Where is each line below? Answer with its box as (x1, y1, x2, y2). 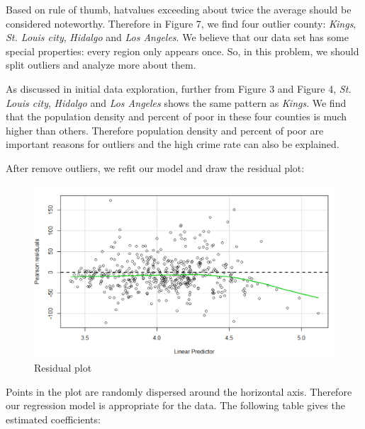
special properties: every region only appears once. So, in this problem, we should (6, 43, 359, 58)
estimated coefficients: (6, 411, 101, 426)
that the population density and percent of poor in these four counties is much (6, 109, 347, 124)
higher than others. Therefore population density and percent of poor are (6, 122, 324, 137)
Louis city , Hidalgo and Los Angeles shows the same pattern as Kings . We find (6, 95, 347, 110)
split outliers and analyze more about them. (6, 57, 196, 72)
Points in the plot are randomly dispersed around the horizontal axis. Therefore (6, 384, 352, 399)
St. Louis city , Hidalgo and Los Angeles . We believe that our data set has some (6, 30, 349, 45)
